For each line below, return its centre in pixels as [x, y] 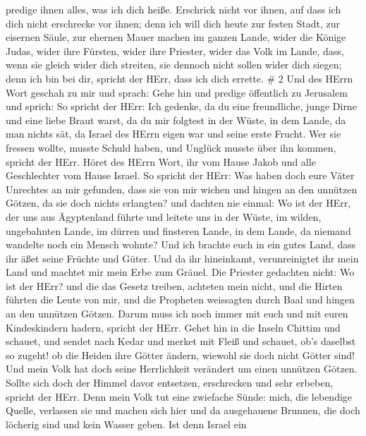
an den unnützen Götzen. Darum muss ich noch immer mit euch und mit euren [177, 314]
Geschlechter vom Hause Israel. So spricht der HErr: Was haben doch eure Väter [180, 175]
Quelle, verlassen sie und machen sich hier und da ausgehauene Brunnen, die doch [183, 410]
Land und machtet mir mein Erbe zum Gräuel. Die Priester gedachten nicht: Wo [180, 272]
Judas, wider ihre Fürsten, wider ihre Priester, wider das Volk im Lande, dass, [175, 50]
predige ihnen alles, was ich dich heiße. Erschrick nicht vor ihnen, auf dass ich [173, 9]
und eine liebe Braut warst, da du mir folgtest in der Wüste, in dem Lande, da [176, 120]
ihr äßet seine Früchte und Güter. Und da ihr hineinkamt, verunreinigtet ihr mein [182, 258]
